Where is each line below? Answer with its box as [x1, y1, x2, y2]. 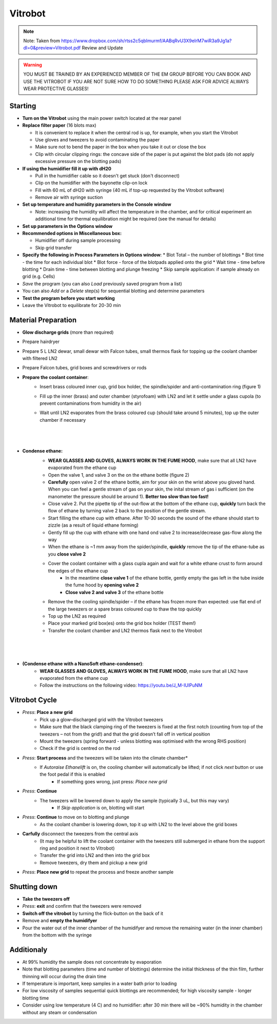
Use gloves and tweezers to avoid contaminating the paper [35, 136, 160, 142]
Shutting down [9, 882, 57, 891]
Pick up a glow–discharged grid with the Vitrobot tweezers [39, 716, 164, 723]
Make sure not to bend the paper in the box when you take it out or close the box [35, 144, 206, 150]
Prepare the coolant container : [22, 374, 89, 380]
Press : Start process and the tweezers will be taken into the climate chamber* [22, 754, 188, 761]
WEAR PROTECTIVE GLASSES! [23, 85, 89, 92]
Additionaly [9, 945, 48, 954]
